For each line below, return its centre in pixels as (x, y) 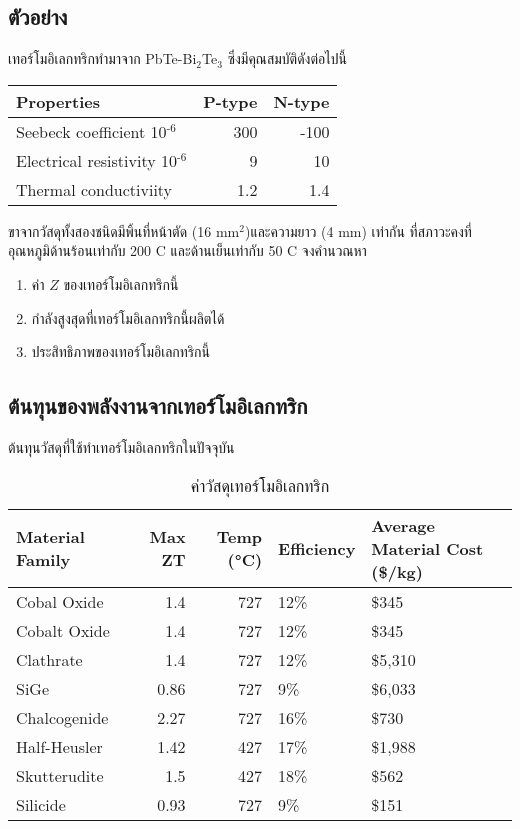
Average (403, 525)
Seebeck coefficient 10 (91, 131)
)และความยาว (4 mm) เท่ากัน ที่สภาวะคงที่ (358, 230)
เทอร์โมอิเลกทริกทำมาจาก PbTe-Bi (102, 58)
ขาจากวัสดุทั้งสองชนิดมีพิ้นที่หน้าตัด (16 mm (124, 230)
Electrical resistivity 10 (96, 160)
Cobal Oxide (60, 601)
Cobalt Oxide (63, 630)
